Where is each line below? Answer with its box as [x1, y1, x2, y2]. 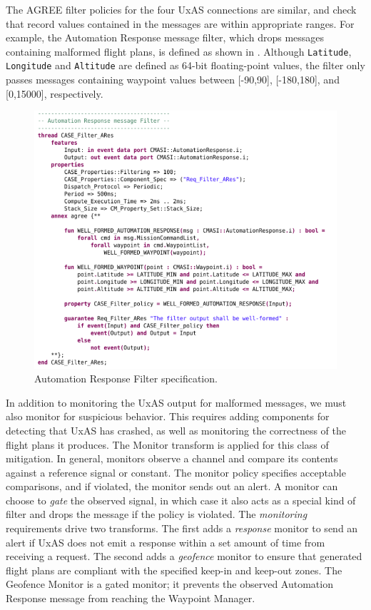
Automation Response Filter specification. [34, 371, 218, 386]
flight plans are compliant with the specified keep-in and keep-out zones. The [6, 562, 342, 577]
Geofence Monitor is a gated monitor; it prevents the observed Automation [6, 576, 333, 591]
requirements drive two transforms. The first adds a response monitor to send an [6, 521, 358, 536]
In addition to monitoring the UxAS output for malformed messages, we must [6, 395, 347, 410]
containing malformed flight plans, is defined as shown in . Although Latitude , [6, 44, 352, 59]
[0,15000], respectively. [6, 86, 103, 101]
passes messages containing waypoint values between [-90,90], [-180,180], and [6, 72, 340, 87]
